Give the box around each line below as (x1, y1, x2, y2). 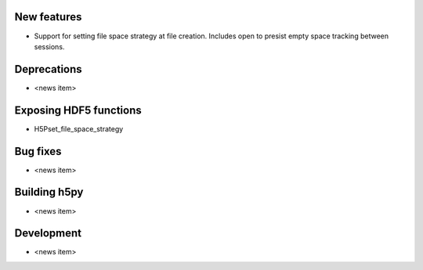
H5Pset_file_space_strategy (34, 124, 124, 133)
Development (14, 227, 82, 240)
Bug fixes (14, 145, 62, 158)
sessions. (34, 41, 65, 51)
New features (14, 10, 82, 23)
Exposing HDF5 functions (14, 103, 142, 117)
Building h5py (14, 185, 84, 199)
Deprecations (14, 63, 82, 76)
